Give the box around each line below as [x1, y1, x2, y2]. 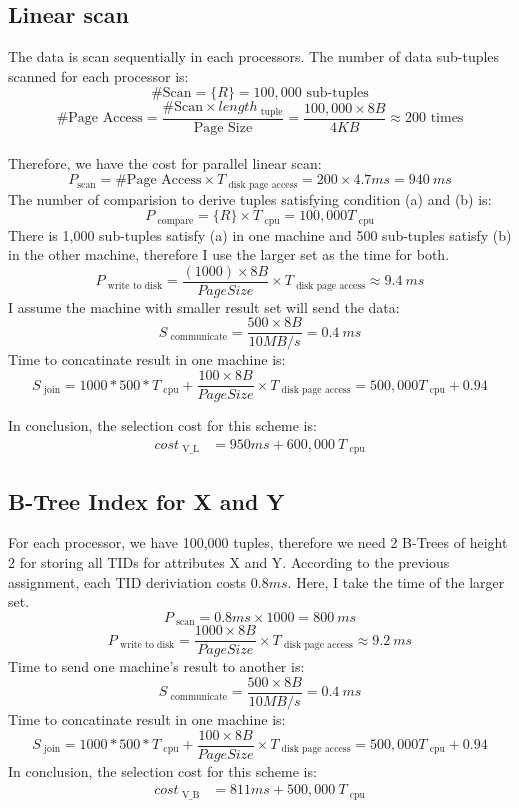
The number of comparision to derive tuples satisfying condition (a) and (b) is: [8, 188, 492, 209]
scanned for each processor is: [8, 65, 189, 86]
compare [157, 215, 194, 226]
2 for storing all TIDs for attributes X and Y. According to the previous [8, 552, 450, 572]
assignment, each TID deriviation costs [8, 571, 247, 592]
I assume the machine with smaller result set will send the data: [8, 296, 400, 317]
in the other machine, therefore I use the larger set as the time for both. [8, 244, 450, 265]
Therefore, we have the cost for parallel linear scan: [8, 153, 322, 174]
